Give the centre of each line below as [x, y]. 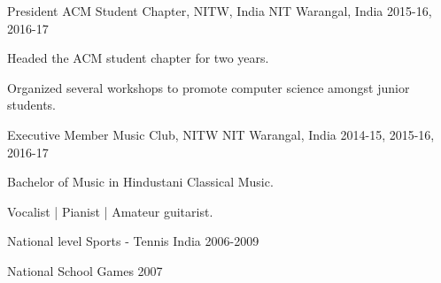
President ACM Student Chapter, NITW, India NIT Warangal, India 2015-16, [220, 11]
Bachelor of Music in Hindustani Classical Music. [140, 182]
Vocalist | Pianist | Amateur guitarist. [110, 211]
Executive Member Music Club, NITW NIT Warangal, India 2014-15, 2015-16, [221, 134]
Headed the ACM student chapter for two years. [138, 58]
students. [31, 105]
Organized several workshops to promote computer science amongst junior [209, 87]
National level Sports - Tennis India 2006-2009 [133, 241]
